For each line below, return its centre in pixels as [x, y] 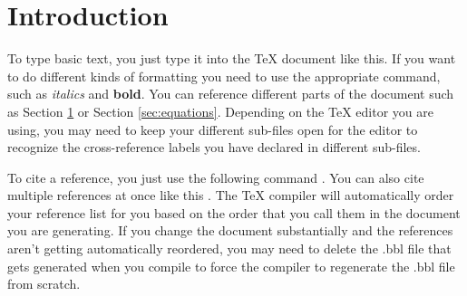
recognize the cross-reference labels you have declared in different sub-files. [214, 147]
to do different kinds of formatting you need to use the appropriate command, [224, 76]
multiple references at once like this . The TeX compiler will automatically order [231, 195]
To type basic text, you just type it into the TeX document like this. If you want [232, 58]
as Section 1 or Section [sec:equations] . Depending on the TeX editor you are [220, 111]
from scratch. [44, 284]
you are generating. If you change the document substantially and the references [230, 230]
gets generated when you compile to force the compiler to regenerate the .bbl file [231, 266]
